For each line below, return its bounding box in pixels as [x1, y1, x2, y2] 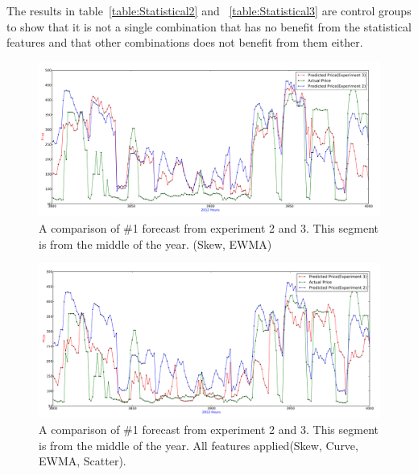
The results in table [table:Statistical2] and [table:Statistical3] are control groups [6, 2, 412, 19]
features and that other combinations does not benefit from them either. [6, 34, 363, 51]
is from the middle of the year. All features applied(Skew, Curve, [39, 436, 358, 453]
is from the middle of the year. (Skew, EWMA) [39, 235, 272, 252]
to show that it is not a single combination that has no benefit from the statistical [6, 18, 412, 35]
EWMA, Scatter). [39, 452, 126, 469]
